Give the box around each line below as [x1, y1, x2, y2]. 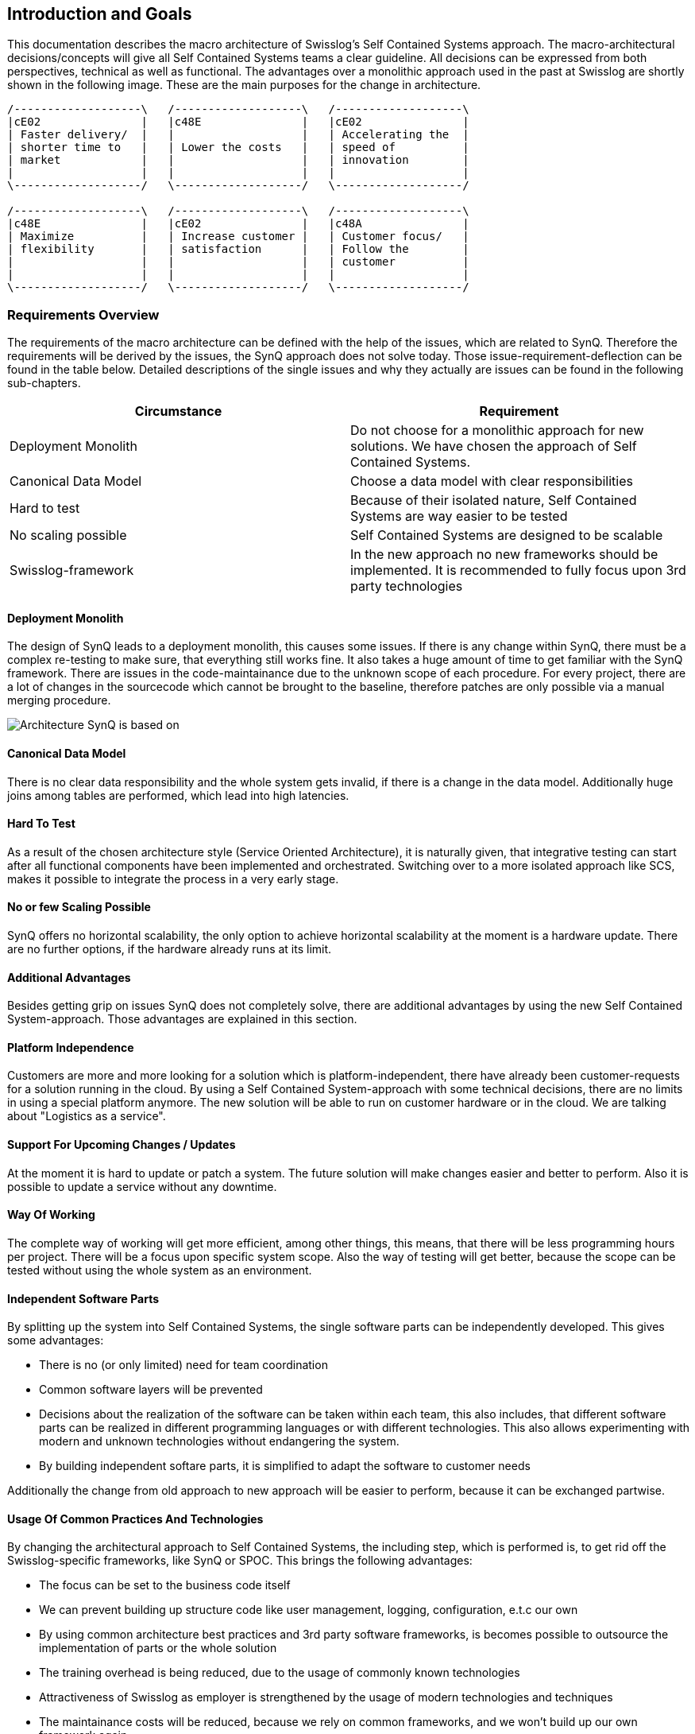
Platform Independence [7, 1040, 134, 1054]
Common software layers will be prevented [39, 1383, 263, 1397]
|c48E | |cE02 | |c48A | [7, 217, 469, 231]
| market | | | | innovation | [7, 153, 469, 167]
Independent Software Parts [7, 1291, 160, 1305]
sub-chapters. [7, 376, 81, 390]
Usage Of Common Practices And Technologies [7, 1511, 264, 1526]
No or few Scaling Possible [7, 900, 151, 914]
